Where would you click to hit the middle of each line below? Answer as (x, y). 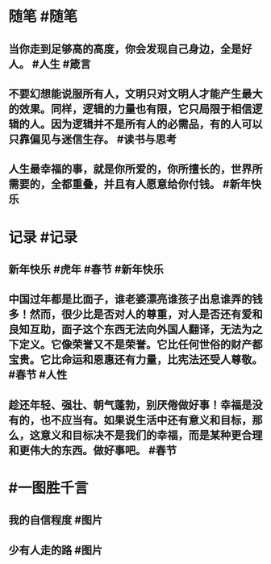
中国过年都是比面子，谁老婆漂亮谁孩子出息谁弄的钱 (135, 299)
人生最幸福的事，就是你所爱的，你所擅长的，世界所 (135, 169)
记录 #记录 (43, 237)
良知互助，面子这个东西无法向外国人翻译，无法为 (130, 330)
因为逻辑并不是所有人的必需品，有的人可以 (156, 124)
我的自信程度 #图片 (56, 520)
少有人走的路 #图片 (56, 550)
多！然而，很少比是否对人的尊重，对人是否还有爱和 (135, 314)
